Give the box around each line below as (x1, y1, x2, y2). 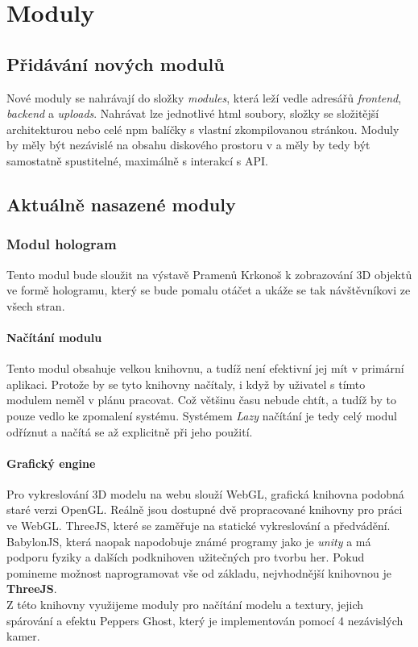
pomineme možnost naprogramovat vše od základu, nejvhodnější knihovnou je (6, 564, 391, 581)
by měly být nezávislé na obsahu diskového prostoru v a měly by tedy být (6, 136, 370, 153)
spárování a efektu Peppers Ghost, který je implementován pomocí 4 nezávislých (6, 612, 404, 628)
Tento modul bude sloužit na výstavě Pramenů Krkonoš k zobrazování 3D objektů (6, 265, 412, 282)
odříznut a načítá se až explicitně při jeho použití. (6, 423, 253, 440)
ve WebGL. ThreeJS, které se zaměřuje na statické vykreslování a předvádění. (6, 517, 391, 534)
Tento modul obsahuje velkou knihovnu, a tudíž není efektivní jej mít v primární (6, 360, 404, 377)
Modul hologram (6, 234, 117, 254)
